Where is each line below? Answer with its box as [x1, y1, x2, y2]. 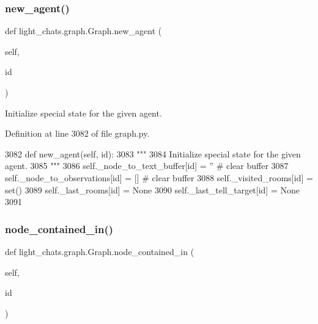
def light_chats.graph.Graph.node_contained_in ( [5, 245, 194, 257]
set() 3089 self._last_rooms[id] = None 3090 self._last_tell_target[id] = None [5, 183, 300, 196]
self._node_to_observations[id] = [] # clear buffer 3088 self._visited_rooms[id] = [5, 171, 313, 184]
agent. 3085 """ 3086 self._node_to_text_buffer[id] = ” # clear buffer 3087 [5, 159, 289, 172]
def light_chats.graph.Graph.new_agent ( [5, 24, 162, 37]
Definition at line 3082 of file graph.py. [5, 127, 150, 140]
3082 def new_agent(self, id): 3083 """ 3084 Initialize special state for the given [5, 147, 301, 160]
